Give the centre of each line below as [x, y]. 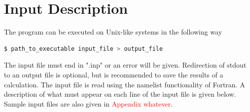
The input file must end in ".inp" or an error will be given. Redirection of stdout [125, 65]
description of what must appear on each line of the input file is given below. [120, 94]
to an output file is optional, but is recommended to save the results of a [114, 74]
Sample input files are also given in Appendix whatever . [89, 103]
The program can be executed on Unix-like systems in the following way [113, 32]
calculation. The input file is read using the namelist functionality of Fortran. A [125, 84]
